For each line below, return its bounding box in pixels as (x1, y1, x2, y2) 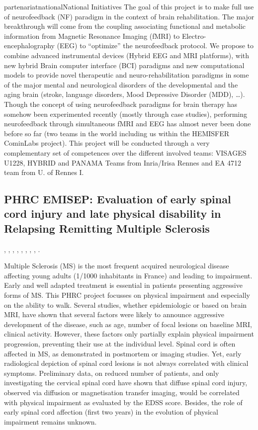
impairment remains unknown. (4, 416, 97, 427)
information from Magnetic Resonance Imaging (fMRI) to (4, 30, 180, 41)
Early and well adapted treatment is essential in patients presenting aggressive (4, 280, 243, 290)
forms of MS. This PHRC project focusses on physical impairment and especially (4, 290, 250, 300)
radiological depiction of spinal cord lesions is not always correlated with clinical (4, 358, 249, 368)
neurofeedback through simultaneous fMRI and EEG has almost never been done (4, 118, 251, 129)
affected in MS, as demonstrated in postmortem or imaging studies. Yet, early (4, 348, 242, 358)
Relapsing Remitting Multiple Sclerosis (4, 220, 210, 236)
